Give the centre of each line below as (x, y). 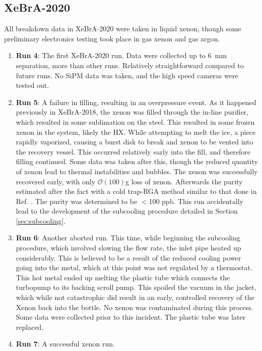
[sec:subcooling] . (41, 220)
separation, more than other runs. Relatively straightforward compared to (130, 65)
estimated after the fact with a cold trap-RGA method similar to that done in (136, 191)
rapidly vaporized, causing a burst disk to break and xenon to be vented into (135, 142)
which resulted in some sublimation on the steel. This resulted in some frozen (135, 121)
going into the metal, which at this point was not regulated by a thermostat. (134, 267)
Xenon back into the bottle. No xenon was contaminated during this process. (135, 307)
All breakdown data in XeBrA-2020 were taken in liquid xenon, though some (123, 29)
